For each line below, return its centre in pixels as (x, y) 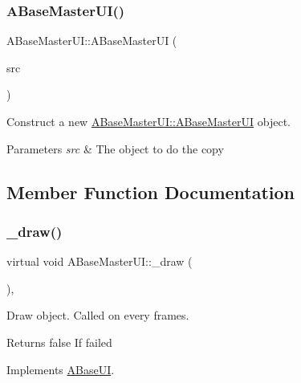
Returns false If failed (59, 342)
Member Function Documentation (151, 191)
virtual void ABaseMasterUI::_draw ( (100, 261)
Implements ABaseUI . (61, 369)
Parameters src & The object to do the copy (115, 148)
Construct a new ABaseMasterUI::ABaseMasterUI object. (148, 121)
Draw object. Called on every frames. (98, 315)
